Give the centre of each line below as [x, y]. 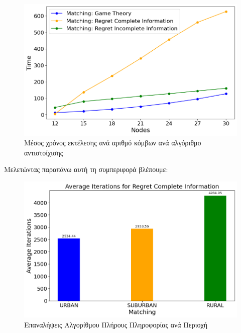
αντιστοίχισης [44, 152]
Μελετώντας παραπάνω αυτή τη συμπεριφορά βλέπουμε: [86, 169]
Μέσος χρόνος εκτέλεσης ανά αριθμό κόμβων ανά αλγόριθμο [113, 143]
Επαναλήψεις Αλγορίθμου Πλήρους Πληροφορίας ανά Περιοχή [116, 324]
